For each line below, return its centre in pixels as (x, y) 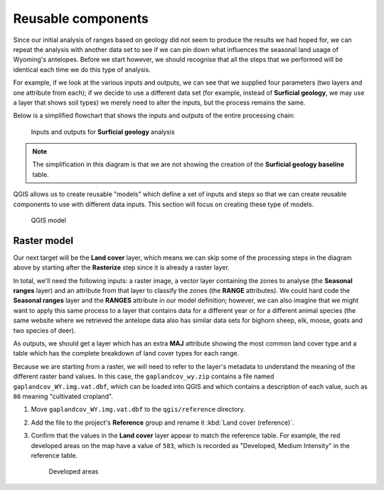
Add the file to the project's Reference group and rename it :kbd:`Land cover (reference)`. (162, 422)
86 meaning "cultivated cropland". (63, 396)
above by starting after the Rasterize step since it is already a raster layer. (122, 267)
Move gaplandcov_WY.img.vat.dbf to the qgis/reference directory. (138, 410)
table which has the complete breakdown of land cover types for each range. (126, 353)
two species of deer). (44, 330)
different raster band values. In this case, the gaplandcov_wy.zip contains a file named (144, 376)
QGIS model (49, 220)
